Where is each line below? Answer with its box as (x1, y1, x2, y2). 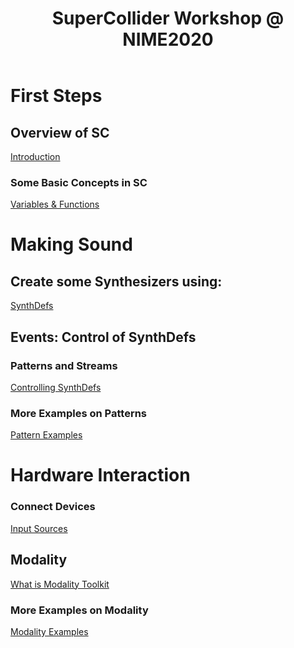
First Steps (10, 85, 103, 107)
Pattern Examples (10, 429, 83, 441)
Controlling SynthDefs (10, 381, 102, 393)
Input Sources (10, 522, 68, 534)
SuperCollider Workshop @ (51, 7, 285, 30)
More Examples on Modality (10, 603, 149, 617)
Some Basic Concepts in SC (10, 175, 148, 189)
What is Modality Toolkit (10, 578, 110, 590)
